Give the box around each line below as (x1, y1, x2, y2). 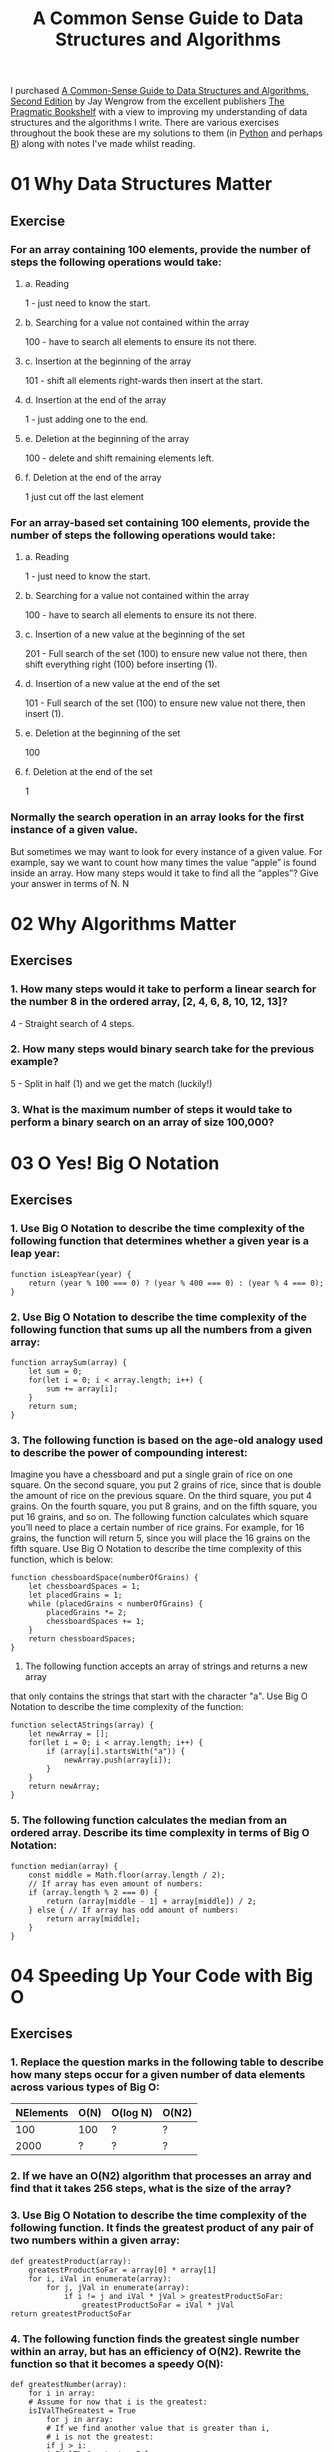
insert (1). (24, 708, 64, 720)
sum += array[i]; (46, 1383, 118, 1394)
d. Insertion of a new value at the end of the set (24, 678, 221, 690)
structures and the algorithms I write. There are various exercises (10, 117, 280, 129)
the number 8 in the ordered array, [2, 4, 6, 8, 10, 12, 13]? (10, 995, 288, 1009)
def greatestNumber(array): (10, 2379, 128, 2389)
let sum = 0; (28, 1366, 83, 1376)
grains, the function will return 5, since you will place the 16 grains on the (10, 1532, 311, 1544)
